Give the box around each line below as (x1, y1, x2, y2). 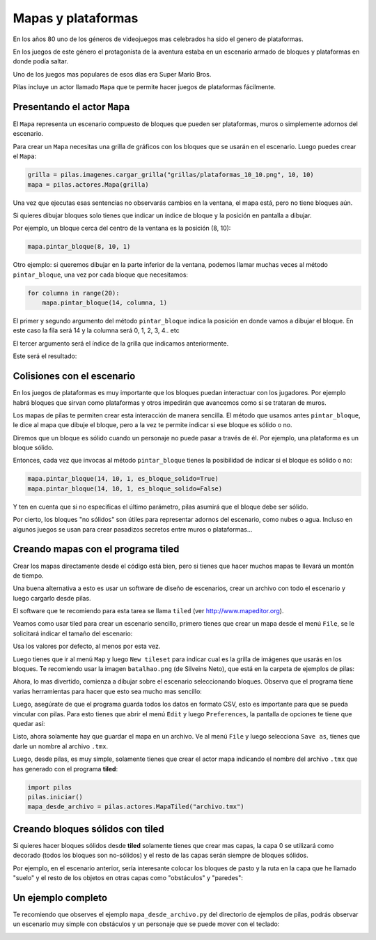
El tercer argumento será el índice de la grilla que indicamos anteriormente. (13, 339, 229, 348)
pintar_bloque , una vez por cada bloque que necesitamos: (13, 270, 188, 279)
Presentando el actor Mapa (13, 101, 130, 113)
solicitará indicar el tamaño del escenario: (13, 629, 133, 638)
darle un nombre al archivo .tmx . (13, 742, 108, 750)
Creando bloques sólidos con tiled (13, 823, 164, 835)
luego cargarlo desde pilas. (13, 594, 91, 602)
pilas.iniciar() (27, 793, 84, 801)
